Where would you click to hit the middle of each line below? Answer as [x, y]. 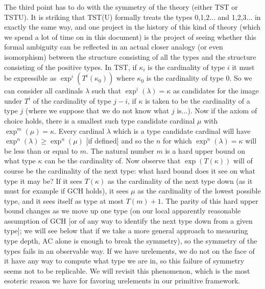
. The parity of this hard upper [210, 200]
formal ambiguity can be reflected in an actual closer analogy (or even [114, 47]
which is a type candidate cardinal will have [182, 130]
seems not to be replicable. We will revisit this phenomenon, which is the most [127, 270]
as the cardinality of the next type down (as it [180, 180]
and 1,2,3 [232, 17]
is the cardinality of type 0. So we [199, 78]
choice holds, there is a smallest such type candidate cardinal [100, 120]
